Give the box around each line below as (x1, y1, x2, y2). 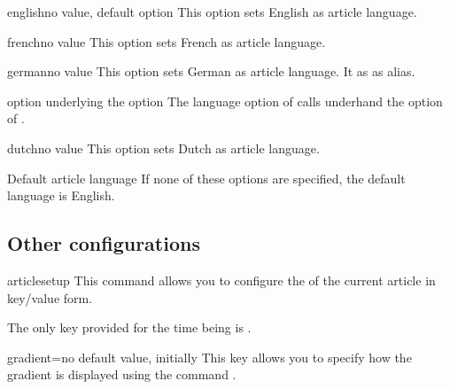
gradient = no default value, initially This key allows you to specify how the (7, 347, 412, 366)
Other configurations (7, 230, 200, 257)
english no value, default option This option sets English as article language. (7, 3, 417, 20)
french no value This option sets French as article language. (7, 32, 326, 51)
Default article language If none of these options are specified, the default (7, 168, 406, 187)
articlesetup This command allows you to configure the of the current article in (7, 270, 436, 289)
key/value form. (7, 288, 93, 307)
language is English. (7, 186, 115, 205)
